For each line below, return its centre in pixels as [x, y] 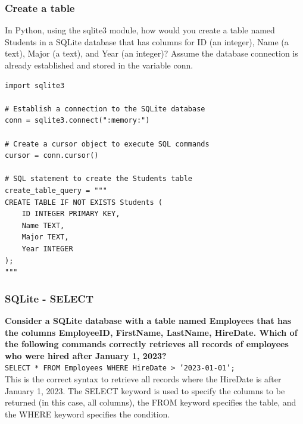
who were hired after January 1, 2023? [86, 355]
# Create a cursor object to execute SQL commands [107, 144]
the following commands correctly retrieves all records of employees [147, 344]
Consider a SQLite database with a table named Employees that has [148, 320]
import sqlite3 [35, 85]
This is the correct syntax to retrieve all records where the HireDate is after [143, 378]
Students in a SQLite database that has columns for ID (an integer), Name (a [147, 41]
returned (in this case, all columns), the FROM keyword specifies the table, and [151, 402]
